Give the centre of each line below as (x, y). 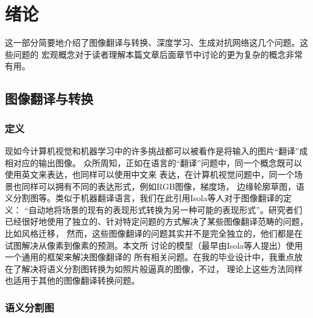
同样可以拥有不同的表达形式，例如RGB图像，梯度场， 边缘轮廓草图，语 (163, 186)
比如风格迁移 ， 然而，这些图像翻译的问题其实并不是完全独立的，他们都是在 (154, 233)
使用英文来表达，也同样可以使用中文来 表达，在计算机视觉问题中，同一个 (150, 174)
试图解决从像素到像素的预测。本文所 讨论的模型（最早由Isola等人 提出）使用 (154, 245)
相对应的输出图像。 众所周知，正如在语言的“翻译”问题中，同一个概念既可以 (153, 162)
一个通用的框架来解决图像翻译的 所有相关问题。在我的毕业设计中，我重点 (150, 257)
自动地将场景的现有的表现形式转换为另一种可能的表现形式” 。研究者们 (165, 209)
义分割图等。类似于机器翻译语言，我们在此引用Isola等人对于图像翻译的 (144, 198)
